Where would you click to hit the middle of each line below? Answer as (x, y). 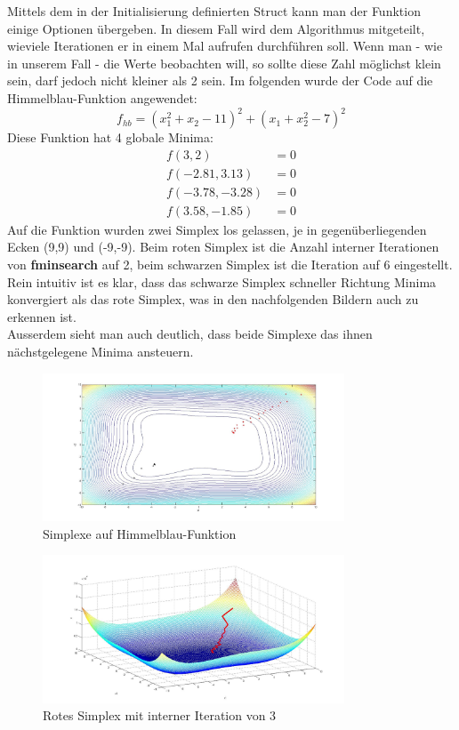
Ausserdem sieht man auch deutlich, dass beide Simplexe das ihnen (190, 334)
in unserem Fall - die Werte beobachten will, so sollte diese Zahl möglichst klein (224, 63)
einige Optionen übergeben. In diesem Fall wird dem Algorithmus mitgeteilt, (216, 28)
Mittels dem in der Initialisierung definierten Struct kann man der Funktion (214, 11)
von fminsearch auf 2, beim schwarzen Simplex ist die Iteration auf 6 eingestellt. (230, 264)
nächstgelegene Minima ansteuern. (101, 351)
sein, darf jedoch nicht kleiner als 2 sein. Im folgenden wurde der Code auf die (220, 80)
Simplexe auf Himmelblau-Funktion (140, 533)
